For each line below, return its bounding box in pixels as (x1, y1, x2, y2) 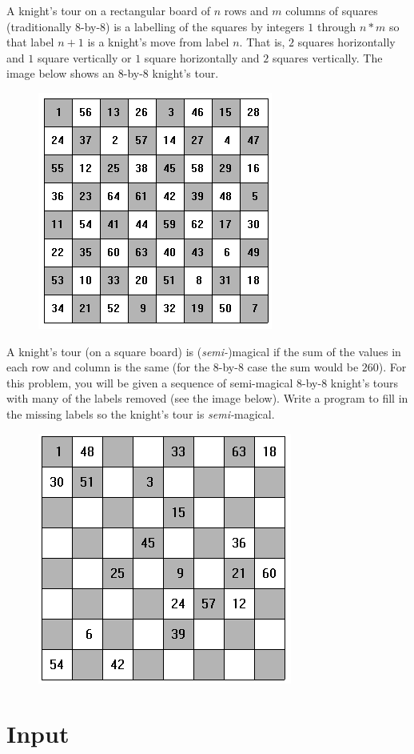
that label (6, 34, 54, 50)
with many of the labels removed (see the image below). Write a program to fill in (6, 390, 408, 407)
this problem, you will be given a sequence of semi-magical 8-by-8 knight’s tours (6, 374, 399, 391)
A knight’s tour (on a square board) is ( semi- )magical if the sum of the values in (6, 343, 401, 359)
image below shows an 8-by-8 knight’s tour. (6, 65, 219, 82)
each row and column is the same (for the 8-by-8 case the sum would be (6, 359, 359, 375)
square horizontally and (144, 49, 260, 66)
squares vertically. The (272, 49, 383, 66)
